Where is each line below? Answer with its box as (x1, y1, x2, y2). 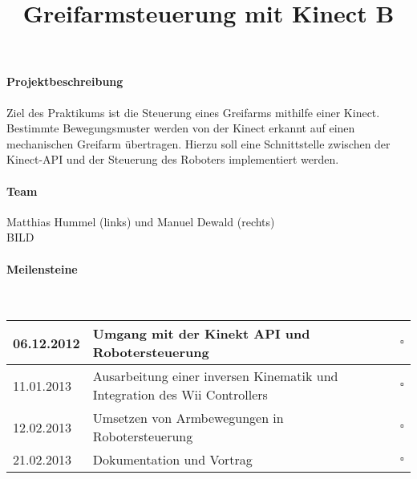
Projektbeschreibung (6, 73, 123, 90)
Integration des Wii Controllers (92, 385, 268, 404)
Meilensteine (6, 260, 78, 277)
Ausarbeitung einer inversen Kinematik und (92, 367, 338, 386)
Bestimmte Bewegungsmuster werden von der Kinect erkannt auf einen (6, 120, 355, 136)
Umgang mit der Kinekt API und (92, 324, 310, 343)
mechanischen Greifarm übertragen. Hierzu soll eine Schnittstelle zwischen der (6, 135, 391, 152)
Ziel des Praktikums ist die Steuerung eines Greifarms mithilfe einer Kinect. (6, 104, 380, 120)
